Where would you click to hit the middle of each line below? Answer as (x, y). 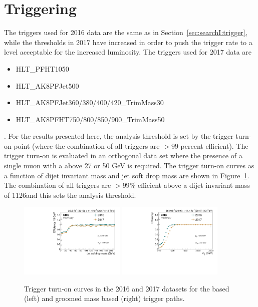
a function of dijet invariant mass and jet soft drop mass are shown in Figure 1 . (127, 175)
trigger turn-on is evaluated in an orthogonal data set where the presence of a (123, 156)
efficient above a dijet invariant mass (194, 185)
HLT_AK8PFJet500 (47, 85)
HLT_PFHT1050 (42, 68)
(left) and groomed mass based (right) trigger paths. (104, 298)
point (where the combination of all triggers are (87, 145)
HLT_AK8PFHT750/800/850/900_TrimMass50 (90, 119)
